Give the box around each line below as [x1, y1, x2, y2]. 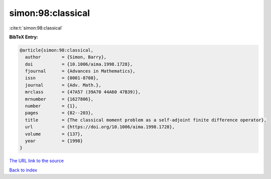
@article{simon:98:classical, [19, 47, 94, 53]
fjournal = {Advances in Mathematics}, [25, 68, 135, 74]
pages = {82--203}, [25, 110, 94, 116]
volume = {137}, [25, 131, 83, 137]
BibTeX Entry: [9, 34, 38, 40]
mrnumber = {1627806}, [25, 96, 94, 102]
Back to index [9, 167, 37, 173]
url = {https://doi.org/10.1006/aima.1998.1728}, [25, 124, 175, 130]
